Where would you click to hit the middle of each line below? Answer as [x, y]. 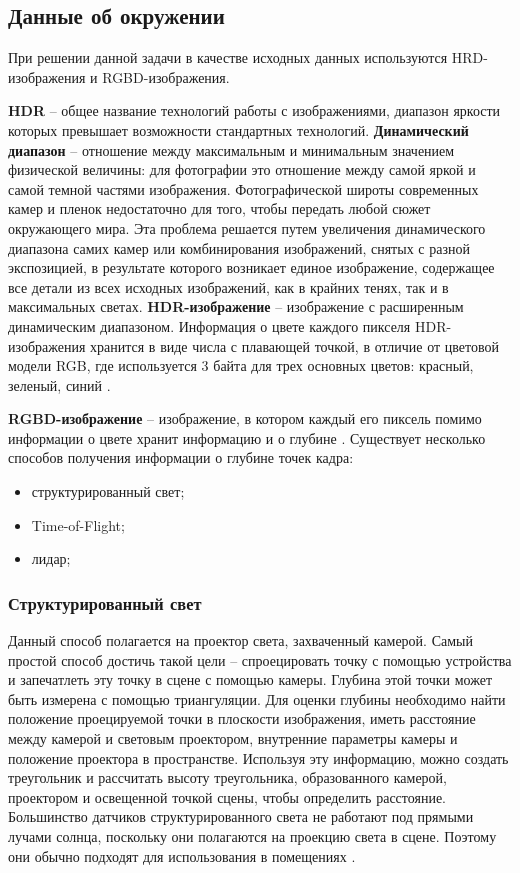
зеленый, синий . [59, 384]
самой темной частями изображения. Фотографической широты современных [243, 188]
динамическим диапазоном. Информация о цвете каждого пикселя [209, 325]
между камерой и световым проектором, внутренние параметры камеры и [233, 738]
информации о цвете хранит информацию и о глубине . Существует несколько [247, 437]
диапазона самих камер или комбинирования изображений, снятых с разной [239, 247]
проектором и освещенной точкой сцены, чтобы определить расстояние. [227, 796]
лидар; [51, 558]
